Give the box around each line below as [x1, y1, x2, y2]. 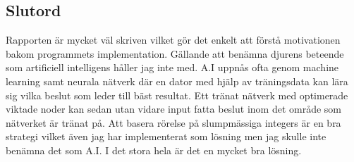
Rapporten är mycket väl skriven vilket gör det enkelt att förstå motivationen [6, 32, 341, 47]
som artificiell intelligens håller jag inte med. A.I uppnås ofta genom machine [6, 60, 339, 75]
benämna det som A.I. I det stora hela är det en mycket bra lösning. [6, 142, 302, 157]
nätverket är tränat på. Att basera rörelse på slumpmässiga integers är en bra [6, 115, 341, 130]
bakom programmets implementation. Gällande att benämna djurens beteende [6, 46, 344, 61]
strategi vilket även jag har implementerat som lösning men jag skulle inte [6, 129, 326, 144]
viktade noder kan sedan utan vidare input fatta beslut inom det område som [6, 101, 341, 116]
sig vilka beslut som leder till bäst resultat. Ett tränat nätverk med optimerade [6, 87, 348, 102]
